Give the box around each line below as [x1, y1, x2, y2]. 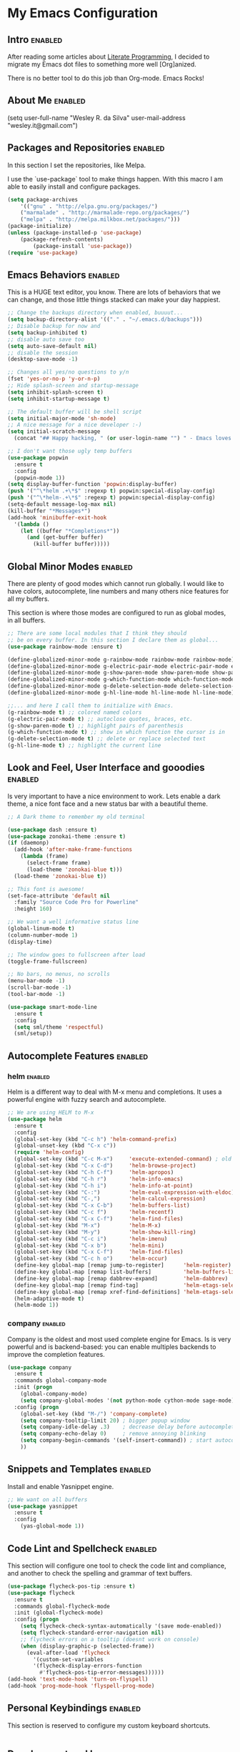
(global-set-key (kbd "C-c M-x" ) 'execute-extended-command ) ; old [14, 1155, 232, 1163]
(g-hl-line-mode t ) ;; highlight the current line [7, 742, 161, 750]
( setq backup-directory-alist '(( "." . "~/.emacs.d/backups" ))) [7, 316, 203, 323]
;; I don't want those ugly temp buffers [7, 448, 133, 455]
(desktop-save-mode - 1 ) [7, 356, 79, 363]
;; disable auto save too [7, 336, 84, 343]
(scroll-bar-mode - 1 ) [7, 984, 72, 991]
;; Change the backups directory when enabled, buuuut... [7, 309, 184, 317]
